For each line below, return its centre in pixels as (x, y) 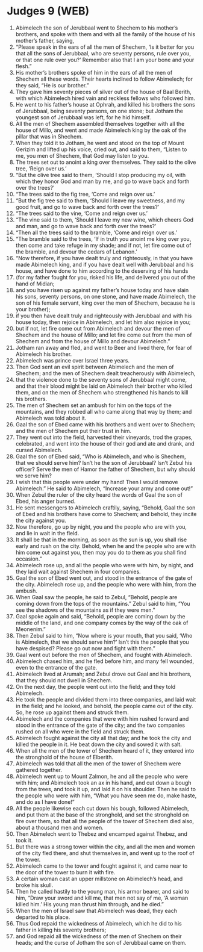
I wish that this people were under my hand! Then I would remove (97, 482)
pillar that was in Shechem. (49, 136)
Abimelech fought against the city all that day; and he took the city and (103, 738)
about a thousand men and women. (60, 827)
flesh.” (23, 66)
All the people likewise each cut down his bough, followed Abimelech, (102, 808)
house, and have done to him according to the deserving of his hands (102, 271)
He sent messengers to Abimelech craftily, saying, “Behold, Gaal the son (105, 508)
